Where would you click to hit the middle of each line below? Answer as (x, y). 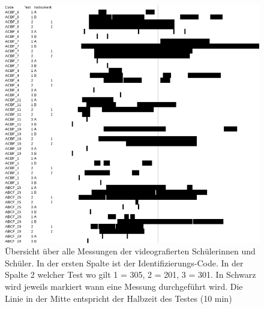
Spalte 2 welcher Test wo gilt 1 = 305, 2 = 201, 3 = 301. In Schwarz (130, 274)
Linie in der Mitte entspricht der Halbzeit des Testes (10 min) (118, 298)
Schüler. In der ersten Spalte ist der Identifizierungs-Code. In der (124, 262)
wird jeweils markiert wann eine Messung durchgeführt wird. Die (124, 286)
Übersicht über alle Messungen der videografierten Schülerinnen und (130, 251)
